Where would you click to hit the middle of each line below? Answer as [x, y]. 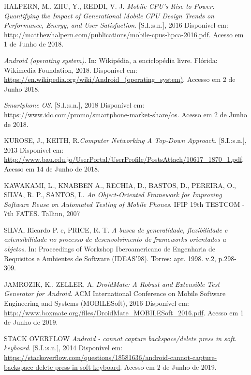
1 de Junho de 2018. [34, 44]
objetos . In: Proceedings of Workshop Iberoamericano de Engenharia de [110, 249]
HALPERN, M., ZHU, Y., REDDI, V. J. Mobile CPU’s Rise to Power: [109, 6]
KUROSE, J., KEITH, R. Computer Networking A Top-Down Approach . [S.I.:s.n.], [125, 140]
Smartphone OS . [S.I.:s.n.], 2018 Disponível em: [74, 105]
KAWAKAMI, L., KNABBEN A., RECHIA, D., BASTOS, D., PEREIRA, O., [120, 185]
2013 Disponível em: [34, 149]
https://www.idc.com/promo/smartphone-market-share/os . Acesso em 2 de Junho [125, 114]
